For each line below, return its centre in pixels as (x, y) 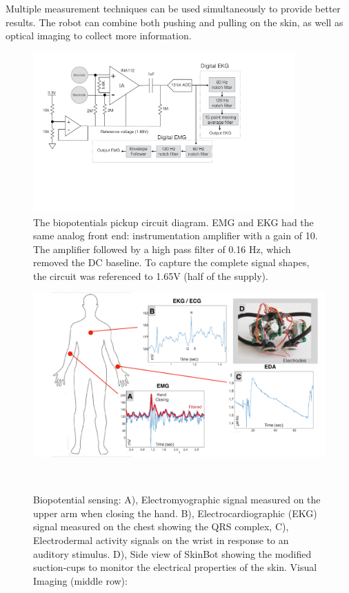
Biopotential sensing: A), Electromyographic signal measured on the (177, 500)
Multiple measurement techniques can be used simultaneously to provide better (173, 8)
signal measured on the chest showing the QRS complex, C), (161, 526)
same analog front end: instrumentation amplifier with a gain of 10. (176, 235)
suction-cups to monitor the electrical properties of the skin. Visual (175, 567)
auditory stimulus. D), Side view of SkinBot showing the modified (172, 553)
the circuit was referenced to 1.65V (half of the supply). (151, 275)
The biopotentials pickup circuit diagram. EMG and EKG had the (173, 222)
